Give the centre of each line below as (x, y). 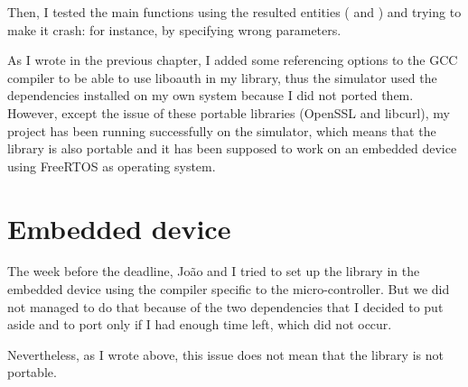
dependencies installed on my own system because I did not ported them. (211, 95)
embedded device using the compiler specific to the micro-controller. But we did (229, 289)
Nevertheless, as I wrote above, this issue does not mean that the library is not (225, 354)
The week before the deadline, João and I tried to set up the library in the (214, 271)
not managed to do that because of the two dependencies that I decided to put (225, 306)
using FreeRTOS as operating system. (112, 166)
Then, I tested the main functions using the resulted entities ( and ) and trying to (234, 12)
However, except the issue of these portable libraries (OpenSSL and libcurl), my (229, 112)
